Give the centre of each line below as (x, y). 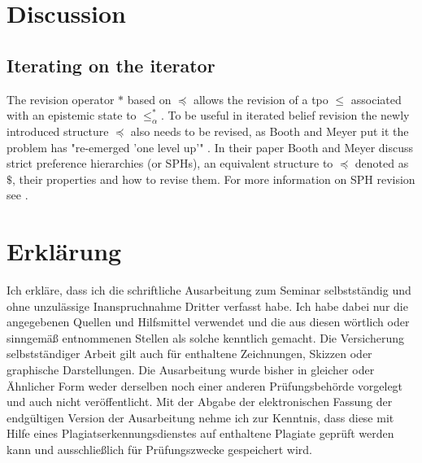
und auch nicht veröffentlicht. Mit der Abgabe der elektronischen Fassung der (200, 402)
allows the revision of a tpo (261, 99)
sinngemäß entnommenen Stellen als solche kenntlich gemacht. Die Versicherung (205, 337)
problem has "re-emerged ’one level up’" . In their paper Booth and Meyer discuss (210, 147)
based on (149, 99)
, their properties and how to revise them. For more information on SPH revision (214, 179)
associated (376, 99)
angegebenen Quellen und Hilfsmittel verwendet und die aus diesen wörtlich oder (208, 322)
